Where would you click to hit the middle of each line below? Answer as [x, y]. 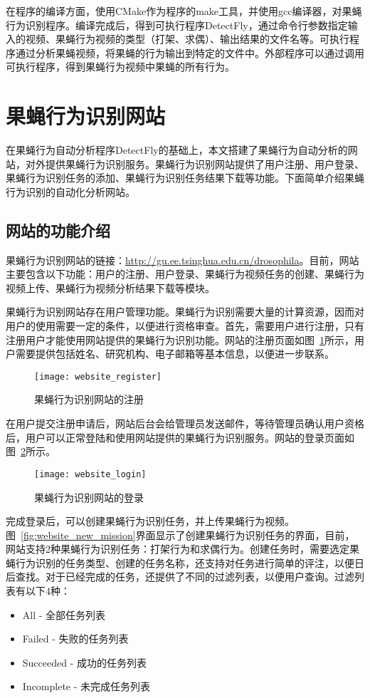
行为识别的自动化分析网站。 [70, 191]
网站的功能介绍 [58, 230]
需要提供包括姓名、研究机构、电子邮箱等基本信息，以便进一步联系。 [175, 354]
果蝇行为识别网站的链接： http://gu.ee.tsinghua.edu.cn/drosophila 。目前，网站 [183, 260]
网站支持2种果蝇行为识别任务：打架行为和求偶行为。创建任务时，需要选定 [178, 549]
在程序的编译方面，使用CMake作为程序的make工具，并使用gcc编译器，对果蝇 [184, 11]
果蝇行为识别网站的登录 [89, 497]
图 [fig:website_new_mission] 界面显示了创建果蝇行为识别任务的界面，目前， [180, 535]
